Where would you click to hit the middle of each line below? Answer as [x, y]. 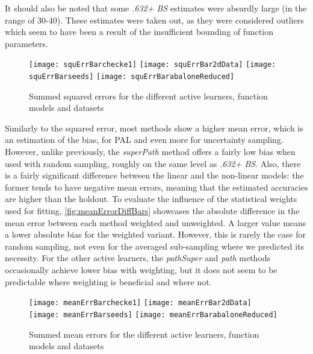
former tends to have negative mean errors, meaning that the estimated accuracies [156, 187]
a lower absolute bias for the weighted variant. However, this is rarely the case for [155, 234]
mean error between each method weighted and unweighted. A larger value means [156, 222]
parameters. [26, 43]
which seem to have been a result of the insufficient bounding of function [139, 32]
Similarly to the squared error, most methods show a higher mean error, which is [154, 128]
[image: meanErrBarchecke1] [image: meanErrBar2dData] [140, 303]
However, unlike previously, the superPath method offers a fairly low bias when [150, 152]
